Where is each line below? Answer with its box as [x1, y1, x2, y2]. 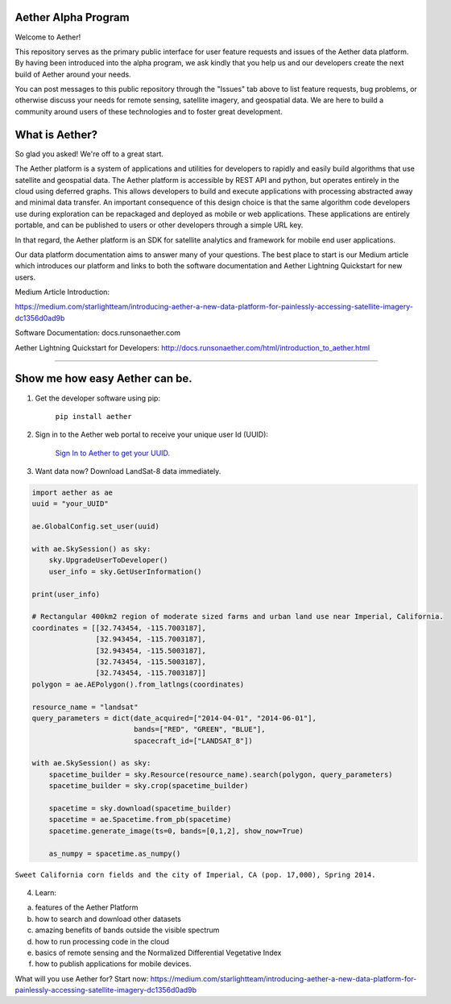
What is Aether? [14, 127, 98, 141]
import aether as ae [31, 488, 113, 497]
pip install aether [55, 412, 132, 421]
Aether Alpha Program [14, 10, 130, 24]
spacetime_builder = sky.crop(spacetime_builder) [48, 782, 249, 790]
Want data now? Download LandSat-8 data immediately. [35, 467, 221, 476]
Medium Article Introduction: [14, 287, 110, 297]
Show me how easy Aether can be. [14, 371, 192, 386]
